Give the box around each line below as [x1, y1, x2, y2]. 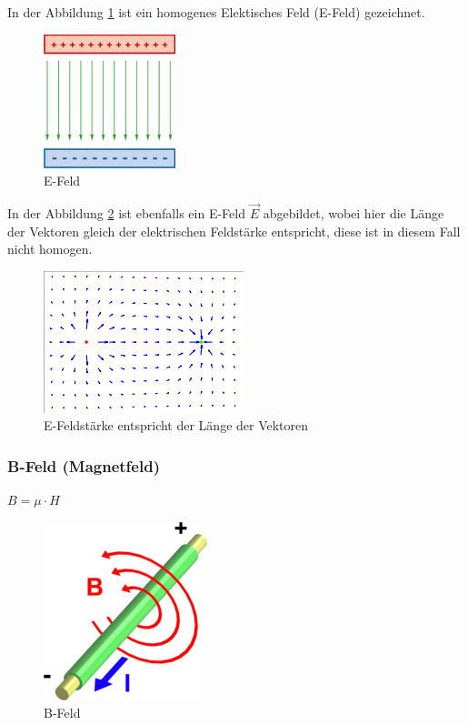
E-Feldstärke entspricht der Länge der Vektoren [44, 416, 309, 435]
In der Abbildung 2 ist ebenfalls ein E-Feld [7, 204, 245, 222]
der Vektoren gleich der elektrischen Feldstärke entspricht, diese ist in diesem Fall [7, 221, 461, 240]
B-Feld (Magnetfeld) [7, 454, 160, 477]
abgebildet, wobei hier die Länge [263, 204, 444, 222]
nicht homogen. [7, 239, 93, 258]
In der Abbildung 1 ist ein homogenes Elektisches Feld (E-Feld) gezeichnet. [7, 3, 425, 21]
